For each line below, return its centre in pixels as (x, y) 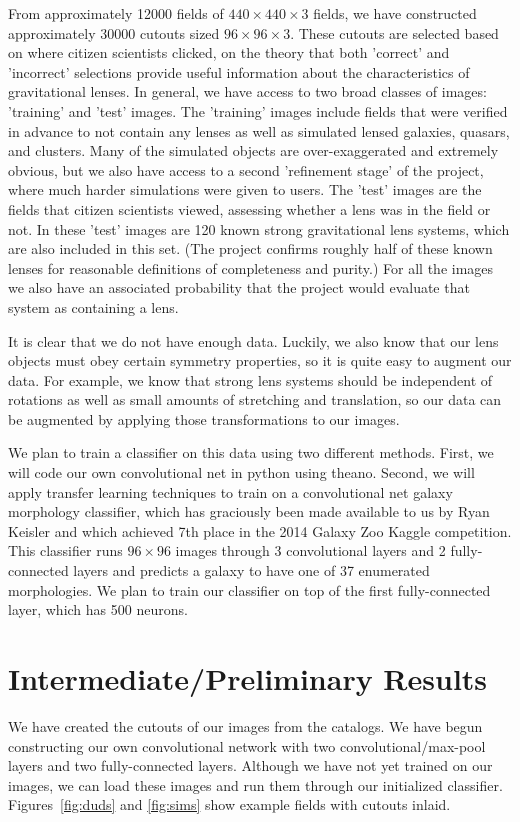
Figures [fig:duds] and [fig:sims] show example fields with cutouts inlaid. (229, 804)
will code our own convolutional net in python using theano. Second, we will (241, 472)
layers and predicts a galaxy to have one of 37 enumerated (251, 570)
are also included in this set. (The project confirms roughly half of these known (250, 248)
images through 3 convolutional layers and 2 (310, 550)
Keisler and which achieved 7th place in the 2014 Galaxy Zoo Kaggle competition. (260, 530)
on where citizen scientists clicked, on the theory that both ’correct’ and (229, 52)
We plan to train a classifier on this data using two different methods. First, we (251, 452)
